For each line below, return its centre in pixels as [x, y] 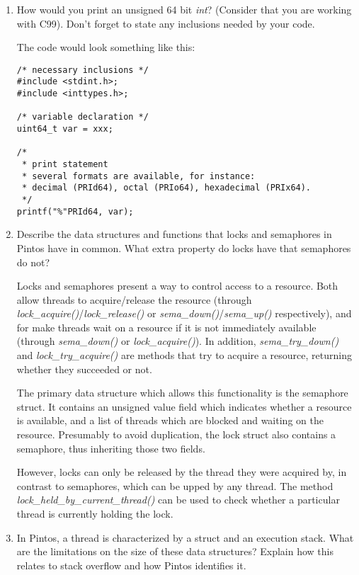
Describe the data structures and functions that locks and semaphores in [174, 234]
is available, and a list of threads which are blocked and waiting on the [170, 420]
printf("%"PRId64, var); [75, 211]
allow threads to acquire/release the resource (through [134, 299]
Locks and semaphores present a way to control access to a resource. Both [177, 286]
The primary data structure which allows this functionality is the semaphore [182, 393]
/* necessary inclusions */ [82, 70]
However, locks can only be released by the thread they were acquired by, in [182, 472]
